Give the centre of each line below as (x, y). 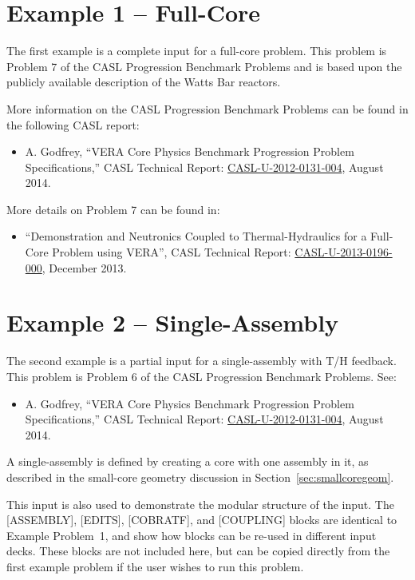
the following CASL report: (73, 124)
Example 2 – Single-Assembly (173, 322)
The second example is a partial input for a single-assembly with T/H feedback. (202, 361)
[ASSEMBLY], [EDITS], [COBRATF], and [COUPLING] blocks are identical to (202, 520)
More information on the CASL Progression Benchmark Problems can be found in (207, 108)
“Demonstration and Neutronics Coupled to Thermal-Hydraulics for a (196, 236)
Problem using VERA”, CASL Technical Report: (172, 252)
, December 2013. (84, 267)
